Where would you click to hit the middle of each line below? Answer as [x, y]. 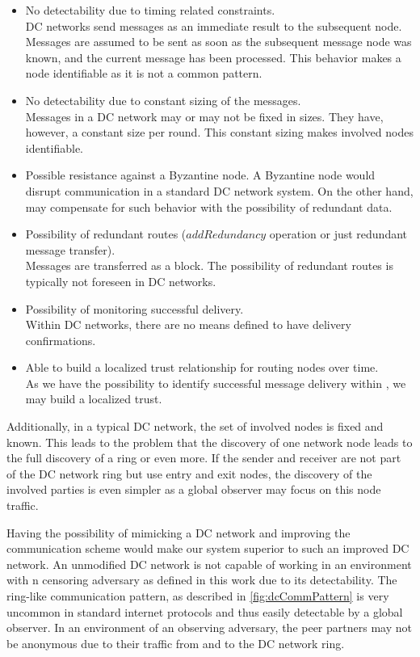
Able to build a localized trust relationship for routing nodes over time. [202, 367]
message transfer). [70, 249]
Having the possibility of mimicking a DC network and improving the [178, 532]
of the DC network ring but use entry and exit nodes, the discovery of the [189, 473]
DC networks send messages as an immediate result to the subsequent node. [214, 25]
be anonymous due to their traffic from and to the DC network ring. [176, 643]
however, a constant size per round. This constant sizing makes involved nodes [219, 132]
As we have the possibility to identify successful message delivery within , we [216, 383]
